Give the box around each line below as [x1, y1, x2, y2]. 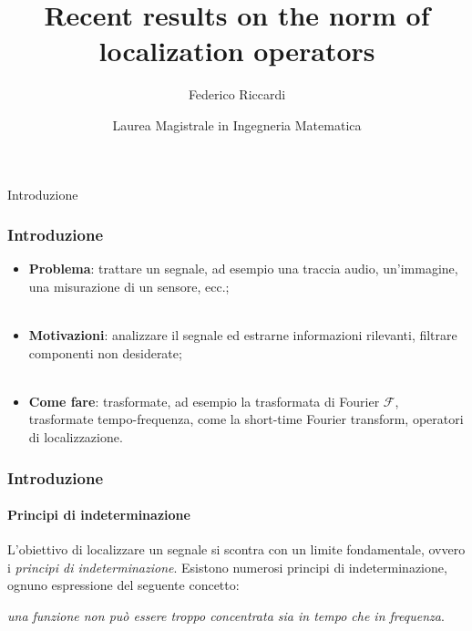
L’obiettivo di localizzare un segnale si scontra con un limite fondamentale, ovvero [7, 540, 466, 559]
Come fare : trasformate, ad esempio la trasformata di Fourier [28, 391, 380, 410]
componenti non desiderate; [28, 343, 182, 362]
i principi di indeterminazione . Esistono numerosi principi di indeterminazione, [7, 557, 447, 576]
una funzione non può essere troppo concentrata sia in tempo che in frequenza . [7, 606, 445, 626]
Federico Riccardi [188, 85, 286, 104]
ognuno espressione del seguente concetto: [7, 575, 240, 595]
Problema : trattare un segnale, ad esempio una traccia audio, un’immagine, [28, 259, 458, 278]
